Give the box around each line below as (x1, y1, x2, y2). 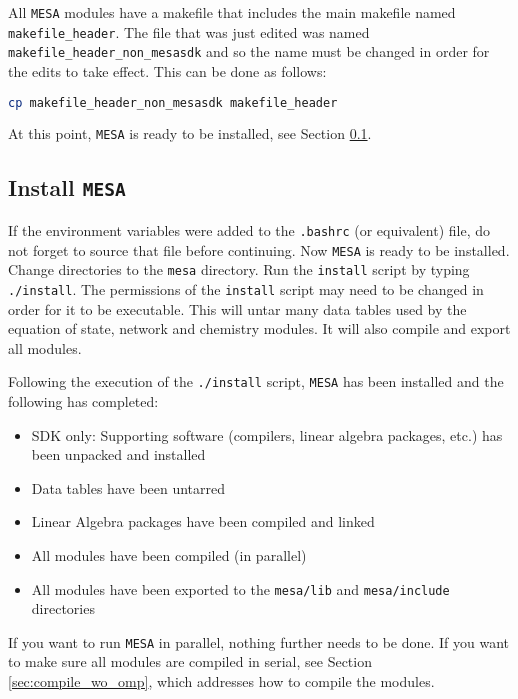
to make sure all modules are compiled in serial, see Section (8, 651, 372, 672)
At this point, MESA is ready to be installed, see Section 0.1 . (8, 123, 372, 144)
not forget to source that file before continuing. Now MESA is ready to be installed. (8, 239, 510, 260)
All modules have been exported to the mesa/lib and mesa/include (31, 578, 450, 599)
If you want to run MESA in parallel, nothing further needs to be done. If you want (8, 631, 510, 652)
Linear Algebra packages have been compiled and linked (31, 511, 375, 532)
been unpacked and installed (31, 444, 206, 465)
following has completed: (8, 390, 159, 411)
